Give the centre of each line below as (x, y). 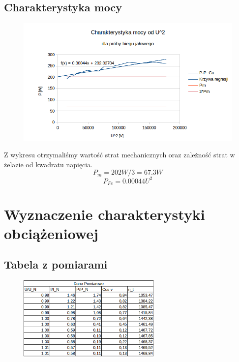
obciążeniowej (51, 233)
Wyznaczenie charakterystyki (105, 214)
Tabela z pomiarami (56, 264)
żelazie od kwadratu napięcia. (48, 164)
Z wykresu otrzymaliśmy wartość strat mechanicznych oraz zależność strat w (119, 155)
